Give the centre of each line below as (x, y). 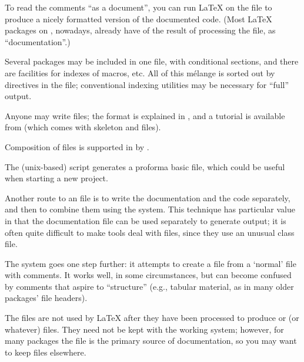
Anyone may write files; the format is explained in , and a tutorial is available (145, 115)
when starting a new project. (56, 178)
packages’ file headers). (46, 298)
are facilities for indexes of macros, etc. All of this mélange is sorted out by (140, 72)
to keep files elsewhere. (46, 352)
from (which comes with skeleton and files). (83, 127)
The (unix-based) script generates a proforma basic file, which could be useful (145, 166)
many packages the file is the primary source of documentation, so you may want (151, 341)
